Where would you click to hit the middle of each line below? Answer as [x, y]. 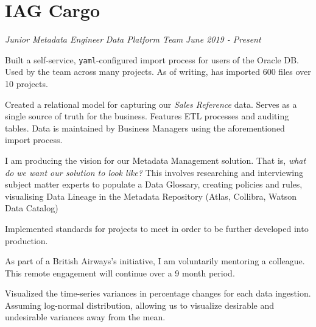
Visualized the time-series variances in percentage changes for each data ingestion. [158, 293]
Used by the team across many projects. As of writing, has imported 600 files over [158, 72]
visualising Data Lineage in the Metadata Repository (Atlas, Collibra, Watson [151, 196]
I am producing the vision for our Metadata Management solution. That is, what [156, 160]
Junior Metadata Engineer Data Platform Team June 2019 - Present [133, 39]
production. [26, 240]
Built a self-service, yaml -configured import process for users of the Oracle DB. [152, 59]
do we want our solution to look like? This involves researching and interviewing [154, 172]
